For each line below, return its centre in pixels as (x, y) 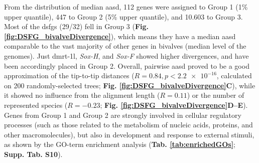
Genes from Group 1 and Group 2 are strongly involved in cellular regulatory (123, 115)
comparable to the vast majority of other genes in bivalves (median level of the (125, 46)
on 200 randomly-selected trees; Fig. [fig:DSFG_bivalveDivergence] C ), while (130, 85)
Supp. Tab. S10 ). (33, 154)
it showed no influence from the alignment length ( (82, 95)
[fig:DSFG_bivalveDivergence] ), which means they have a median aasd (120, 36)
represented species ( (36, 105)
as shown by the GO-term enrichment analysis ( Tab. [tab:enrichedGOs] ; (120, 144)
